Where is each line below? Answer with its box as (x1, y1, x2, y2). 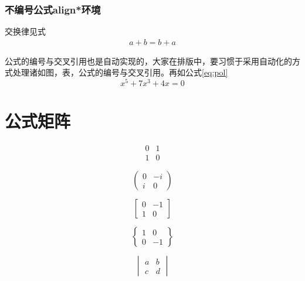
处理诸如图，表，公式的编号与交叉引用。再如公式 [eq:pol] (12, 66, 228, 78)
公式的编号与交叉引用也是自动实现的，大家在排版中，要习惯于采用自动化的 (5, 54, 292, 67)
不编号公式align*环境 (5, 2, 101, 16)
